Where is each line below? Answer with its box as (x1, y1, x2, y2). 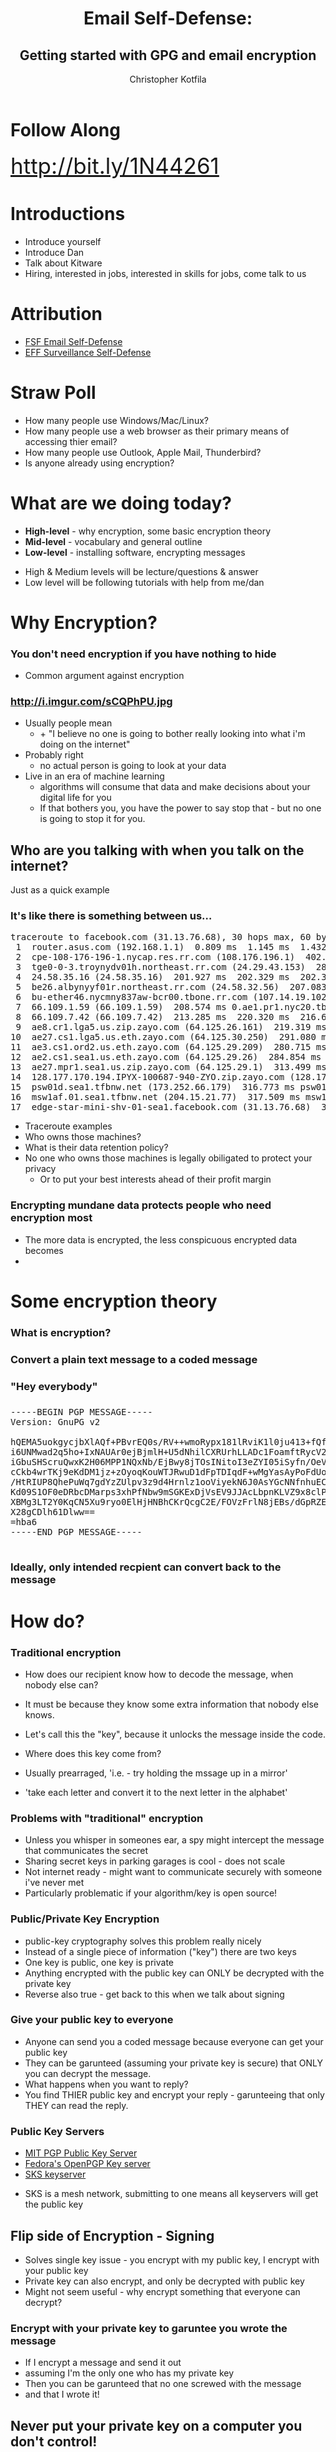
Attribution (10, 302, 103, 325)
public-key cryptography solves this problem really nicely (24, 1935, 262, 1947)
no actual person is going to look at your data (39, 760, 227, 772)
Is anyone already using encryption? (24, 457, 175, 469)
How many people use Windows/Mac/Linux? (24, 414, 209, 426)
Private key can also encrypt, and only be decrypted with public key (24, 2275, 305, 2287)
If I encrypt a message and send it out (24, 2357, 182, 2369)
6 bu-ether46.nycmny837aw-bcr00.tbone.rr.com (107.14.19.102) (15, 992, 333, 1003)
